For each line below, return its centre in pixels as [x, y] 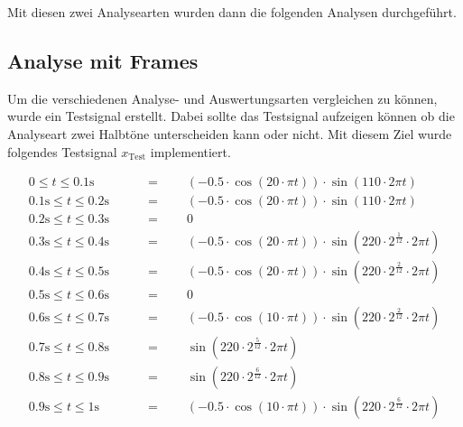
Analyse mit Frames [103, 60]
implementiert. [190, 151]
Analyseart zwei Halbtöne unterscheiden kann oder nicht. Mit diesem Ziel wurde [230, 133]
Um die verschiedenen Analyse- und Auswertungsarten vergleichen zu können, [222, 98]
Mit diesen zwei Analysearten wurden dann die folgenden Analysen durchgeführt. [232, 12]
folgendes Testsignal [62, 151]
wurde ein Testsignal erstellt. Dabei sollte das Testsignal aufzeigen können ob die [231, 116]
